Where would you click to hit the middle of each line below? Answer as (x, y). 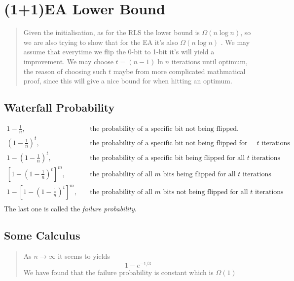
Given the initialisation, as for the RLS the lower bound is (111, 32)
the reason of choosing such (65, 71)
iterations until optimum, (209, 61)
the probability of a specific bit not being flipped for (169, 143)
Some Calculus (42, 235)
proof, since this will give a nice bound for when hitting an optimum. (128, 81)
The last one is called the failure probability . (70, 209)
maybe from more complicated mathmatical (179, 71)
